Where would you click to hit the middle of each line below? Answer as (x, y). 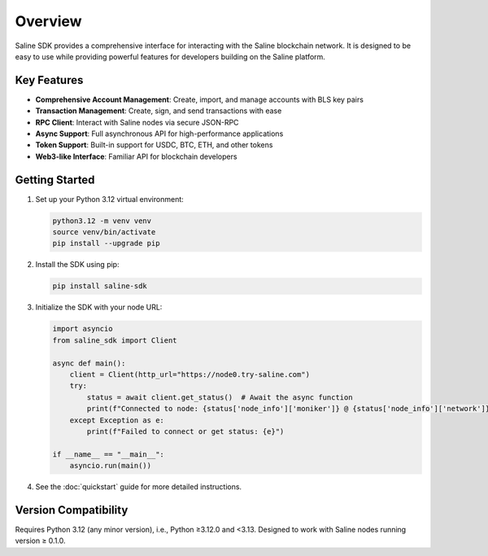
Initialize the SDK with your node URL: (99, 307)
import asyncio (83, 329)
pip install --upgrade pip (106, 243)
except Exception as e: (117, 420)
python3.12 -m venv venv (102, 221)
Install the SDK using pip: (77, 265)
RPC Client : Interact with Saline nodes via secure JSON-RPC (137, 122)
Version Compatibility (72, 510)
